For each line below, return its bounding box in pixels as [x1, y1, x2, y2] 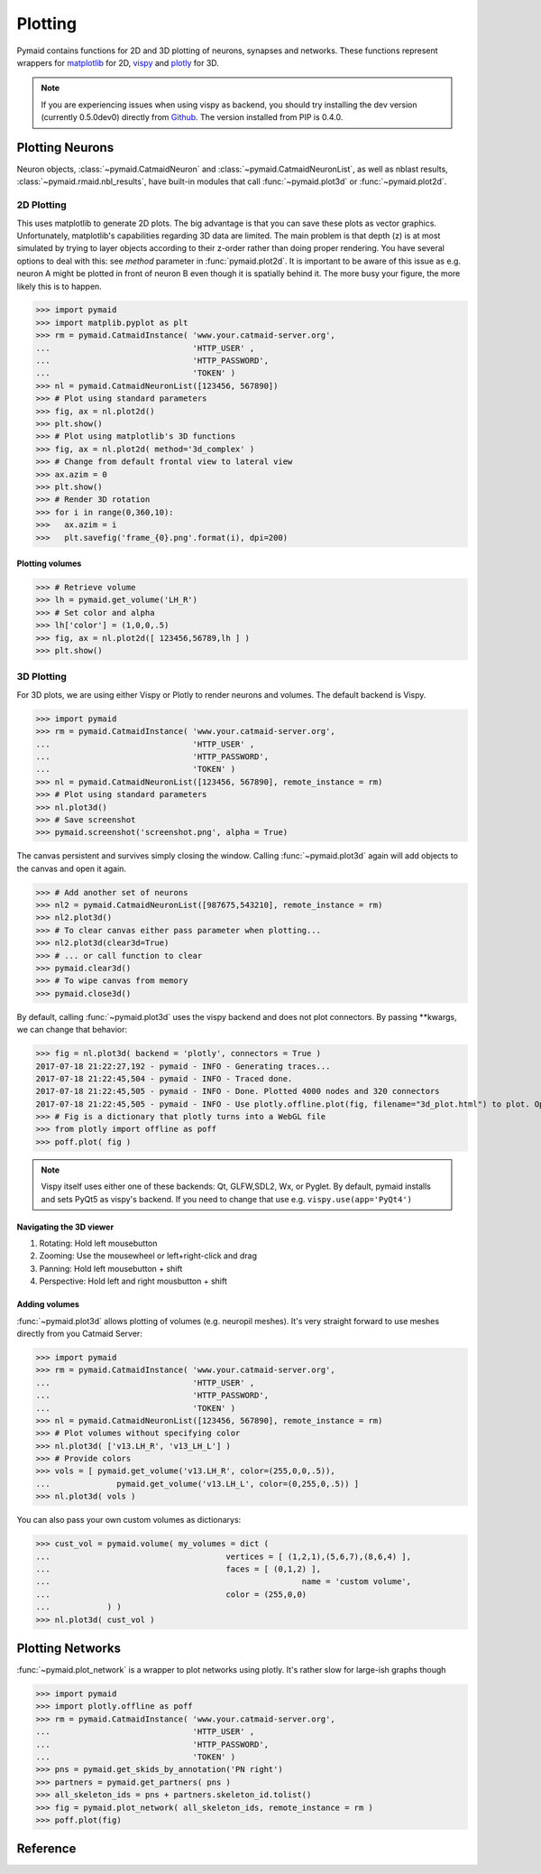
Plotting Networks [16, 1640, 122, 1656]
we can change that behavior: [16, 1025, 128, 1035]
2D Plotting [16, 199, 67, 211]
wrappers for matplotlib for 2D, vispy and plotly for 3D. [16, 57, 220, 68]
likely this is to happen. [16, 281, 103, 292]
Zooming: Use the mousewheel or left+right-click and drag [39, 1250, 257, 1261]
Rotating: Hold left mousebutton [39, 1238, 158, 1249]
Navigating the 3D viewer [16, 1221, 115, 1232]
